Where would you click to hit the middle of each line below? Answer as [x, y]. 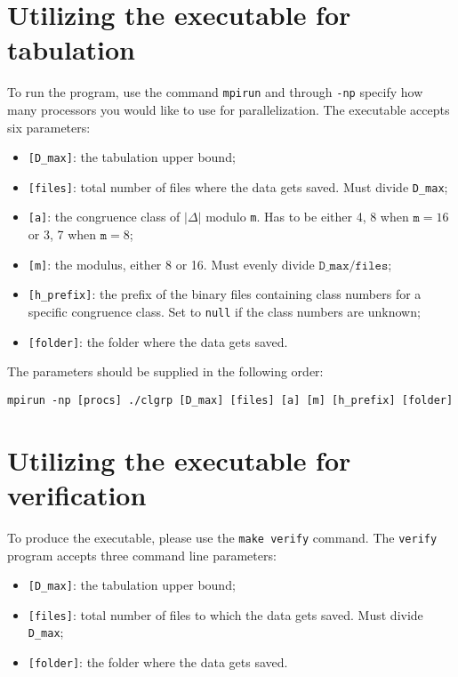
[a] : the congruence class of [104, 217]
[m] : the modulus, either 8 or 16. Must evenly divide [171, 264]
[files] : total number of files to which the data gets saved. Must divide [225, 614]
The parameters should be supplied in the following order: [165, 371]
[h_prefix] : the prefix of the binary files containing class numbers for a [225, 294]
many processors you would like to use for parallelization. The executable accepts [229, 109]
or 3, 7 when [62, 234]
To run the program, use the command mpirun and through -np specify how [215, 92]
